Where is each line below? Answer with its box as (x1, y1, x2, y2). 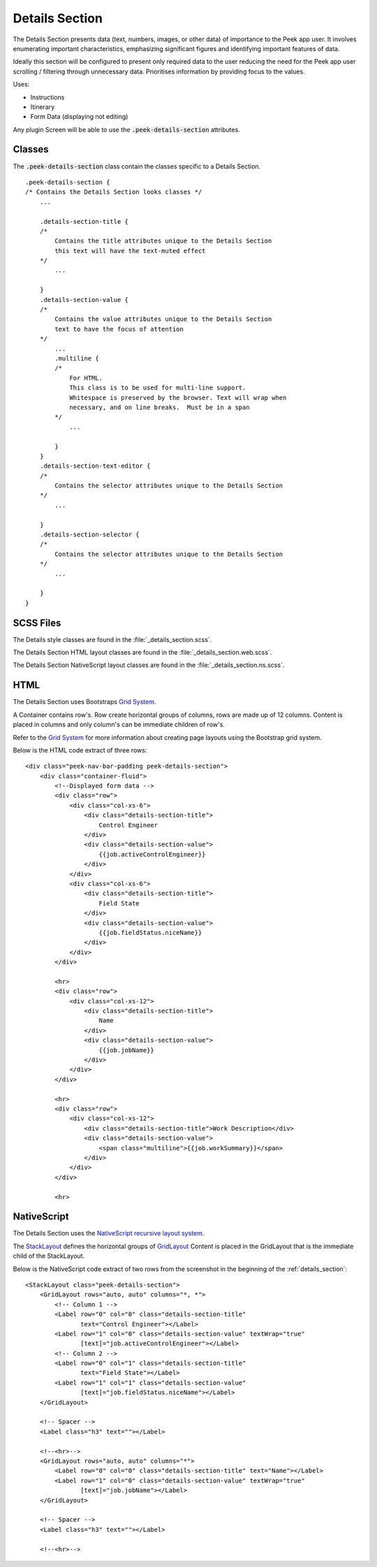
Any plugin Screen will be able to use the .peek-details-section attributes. (13, 125, 240, 134)
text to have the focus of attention (54, 325, 184, 333)
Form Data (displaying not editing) (30, 113, 128, 121)
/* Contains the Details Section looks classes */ (25, 188, 202, 196)
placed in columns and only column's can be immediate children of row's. (13, 720, 225, 729)
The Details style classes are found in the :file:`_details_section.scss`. (13, 635, 212, 643)
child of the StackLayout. (13, 1252, 85, 1260)
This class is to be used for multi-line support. (69, 384, 246, 392)
